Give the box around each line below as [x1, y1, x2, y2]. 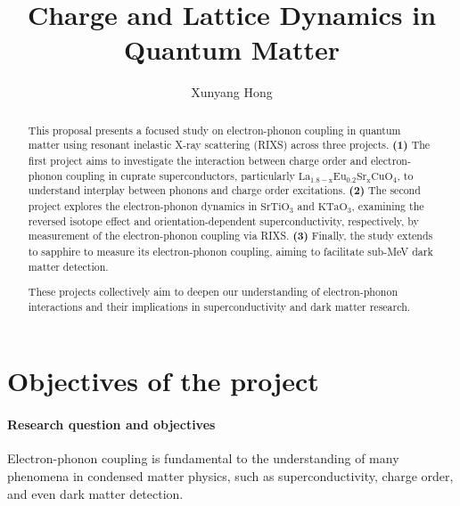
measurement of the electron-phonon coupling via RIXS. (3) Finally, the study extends [28, 228, 433, 244]
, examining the [351, 198, 424, 213]
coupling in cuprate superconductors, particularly [66, 167, 295, 183]
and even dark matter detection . [7, 484, 184, 502]
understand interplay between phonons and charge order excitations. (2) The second [28, 183, 421, 199]
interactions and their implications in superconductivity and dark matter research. [28, 298, 411, 314]
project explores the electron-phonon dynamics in [28, 198, 258, 213]
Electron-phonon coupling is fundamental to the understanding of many [7, 449, 399, 468]
